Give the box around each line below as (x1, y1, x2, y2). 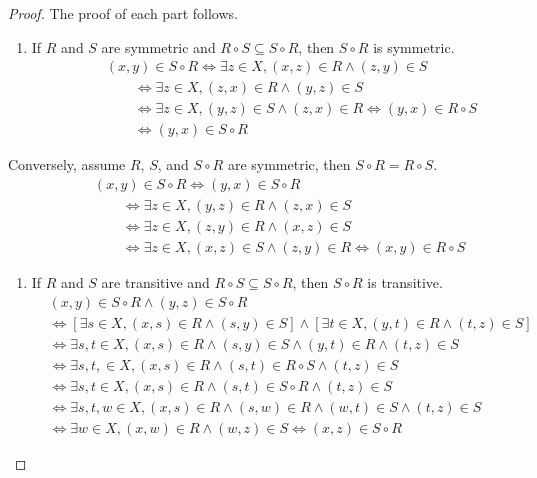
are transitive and (101, 272, 210, 293)
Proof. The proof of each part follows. (8, 3, 238, 23)
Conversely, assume (8, 154, 126, 175)
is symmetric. (373, 36, 455, 57)
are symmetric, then (227, 154, 351, 175)
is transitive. (367, 272, 443, 293)
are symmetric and (101, 36, 216, 57)
